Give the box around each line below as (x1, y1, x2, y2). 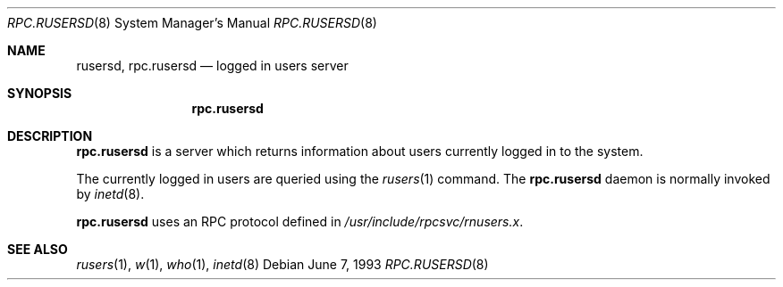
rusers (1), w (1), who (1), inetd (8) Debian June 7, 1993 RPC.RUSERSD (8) (76, 257, 489, 272)
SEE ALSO (7, 242, 68, 257)
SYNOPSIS (7, 86, 72, 101)
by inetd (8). (76, 186, 145, 201)
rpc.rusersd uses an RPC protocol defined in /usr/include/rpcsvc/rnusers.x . (76, 214, 524, 229)
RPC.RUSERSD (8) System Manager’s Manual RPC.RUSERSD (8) (7, 15, 377, 30)
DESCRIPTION (7, 128, 93, 143)
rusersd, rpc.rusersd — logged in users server (76, 58, 349, 73)
